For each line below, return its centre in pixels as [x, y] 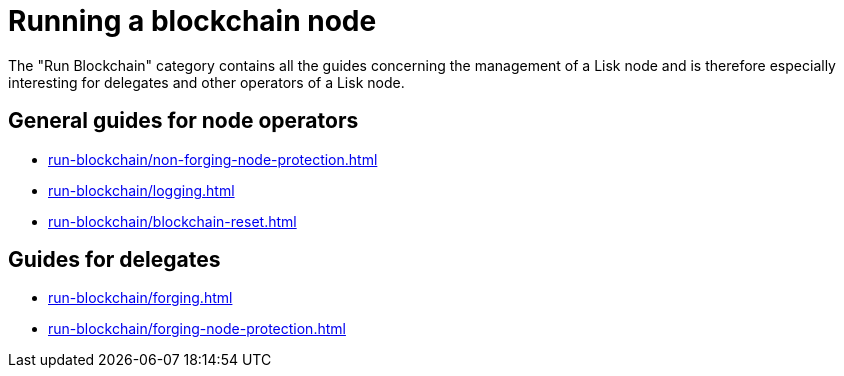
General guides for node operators [183, 121]
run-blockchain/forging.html [140, 298]
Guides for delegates [114, 260]
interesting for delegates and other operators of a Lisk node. [206, 82]
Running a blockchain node [192, 21]
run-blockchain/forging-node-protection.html [197, 329]
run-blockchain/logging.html [141, 190]
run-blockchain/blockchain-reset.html [172, 221]
